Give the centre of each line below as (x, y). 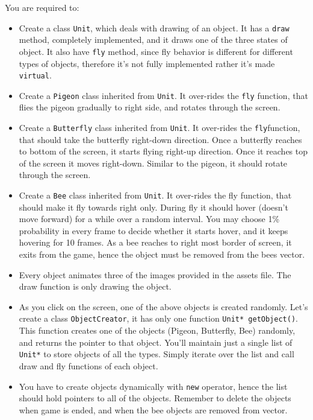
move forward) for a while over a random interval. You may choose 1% (149, 219)
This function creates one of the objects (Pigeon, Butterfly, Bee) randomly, (157, 330)
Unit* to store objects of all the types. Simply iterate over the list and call (156, 354)
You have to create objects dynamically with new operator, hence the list (153, 386)
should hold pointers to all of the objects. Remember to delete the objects (155, 398)
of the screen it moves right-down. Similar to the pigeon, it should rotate (153, 163)
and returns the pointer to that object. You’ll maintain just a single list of (156, 342)
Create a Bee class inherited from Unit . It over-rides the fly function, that (155, 195)
